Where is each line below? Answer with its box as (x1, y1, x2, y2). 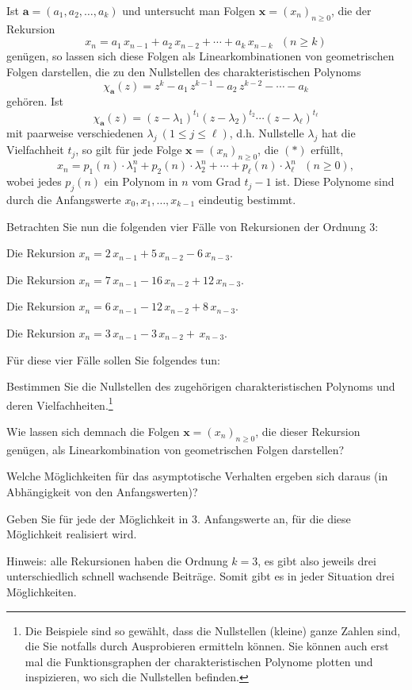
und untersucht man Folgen (122, 2, 256, 18)
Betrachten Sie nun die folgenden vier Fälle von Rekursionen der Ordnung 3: (6, 218, 379, 234)
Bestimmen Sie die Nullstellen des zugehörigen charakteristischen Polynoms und (6, 378, 395, 395)
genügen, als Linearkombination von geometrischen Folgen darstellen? (6, 441, 345, 457)
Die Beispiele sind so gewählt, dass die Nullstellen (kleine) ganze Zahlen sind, (25, 622, 401, 638)
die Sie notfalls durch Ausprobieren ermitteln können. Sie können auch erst (25, 638, 389, 654)
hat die (321, 125, 356, 141)
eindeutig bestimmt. (198, 191, 296, 208)
